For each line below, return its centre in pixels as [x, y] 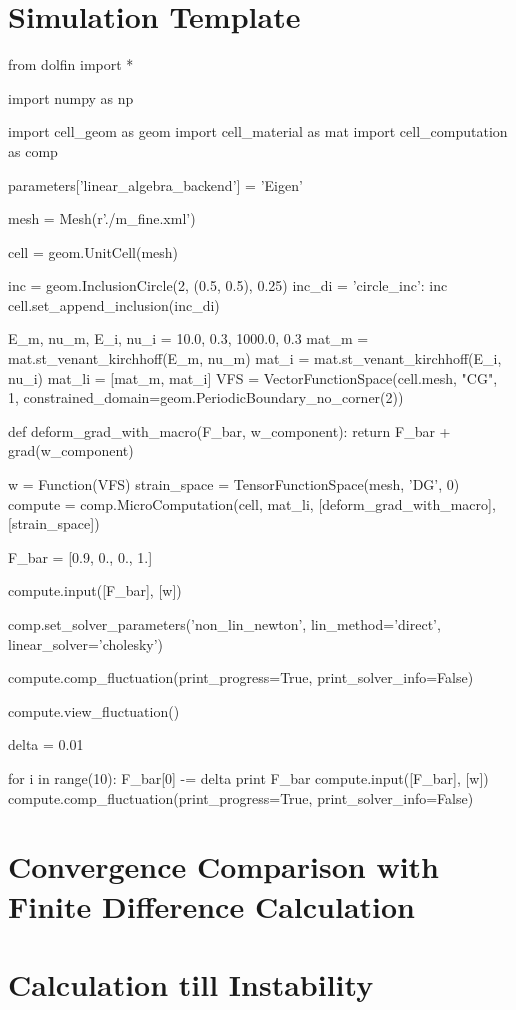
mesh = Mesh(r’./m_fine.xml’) [102, 218]
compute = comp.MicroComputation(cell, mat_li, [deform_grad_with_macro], [252, 503]
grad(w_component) [71, 450]
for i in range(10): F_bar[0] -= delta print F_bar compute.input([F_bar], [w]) [248, 777]
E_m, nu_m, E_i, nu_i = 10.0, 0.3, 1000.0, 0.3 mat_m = [188, 338]
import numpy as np [71, 97]
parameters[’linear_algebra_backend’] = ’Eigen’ [155, 184]
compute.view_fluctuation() [94, 710]
